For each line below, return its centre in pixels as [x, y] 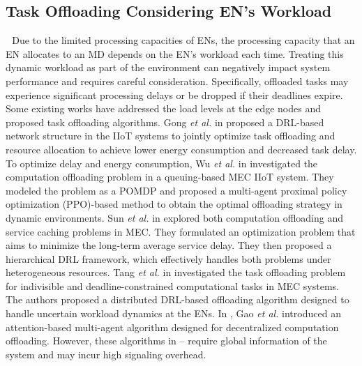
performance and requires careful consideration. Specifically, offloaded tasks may [177, 81]
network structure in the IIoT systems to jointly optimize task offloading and [171, 136]
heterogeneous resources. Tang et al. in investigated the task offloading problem [176, 272]
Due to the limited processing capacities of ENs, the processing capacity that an [183, 40]
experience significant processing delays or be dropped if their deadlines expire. [174, 94]
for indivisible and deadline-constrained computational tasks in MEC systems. [173, 285]
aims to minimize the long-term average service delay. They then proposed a [169, 245]
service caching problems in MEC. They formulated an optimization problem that [181, 231]
